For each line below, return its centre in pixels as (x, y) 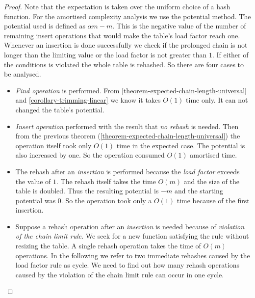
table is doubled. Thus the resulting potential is (87, 191)
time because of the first (213, 200)
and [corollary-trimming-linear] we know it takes (88, 100)
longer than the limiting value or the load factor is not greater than (105, 54)
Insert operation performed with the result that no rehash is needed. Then (127, 126)
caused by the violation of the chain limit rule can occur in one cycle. (120, 274)
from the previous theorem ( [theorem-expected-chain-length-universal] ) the (128, 136)
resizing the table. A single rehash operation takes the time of (108, 246)
